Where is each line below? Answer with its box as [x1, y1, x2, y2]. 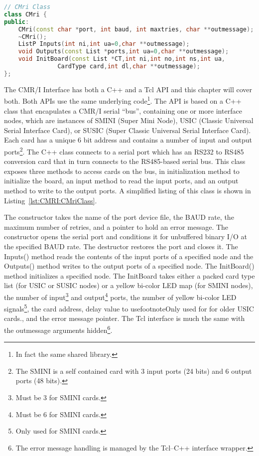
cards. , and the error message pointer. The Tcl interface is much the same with [4, 313, 245, 323]
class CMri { [4, 10, 47, 18]
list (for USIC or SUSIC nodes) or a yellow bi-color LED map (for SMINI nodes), [4, 280, 253, 291]
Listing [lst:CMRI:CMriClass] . [4, 195, 97, 205]
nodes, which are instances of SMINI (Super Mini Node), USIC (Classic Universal [4, 115, 254, 126]
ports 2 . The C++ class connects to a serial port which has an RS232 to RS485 [4, 145, 244, 156]
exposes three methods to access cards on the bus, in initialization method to [4, 165, 240, 176]
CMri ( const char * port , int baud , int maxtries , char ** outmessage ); [18, 25, 254, 33]
